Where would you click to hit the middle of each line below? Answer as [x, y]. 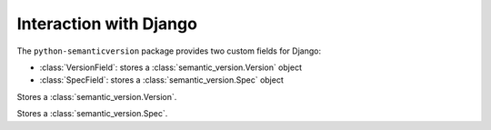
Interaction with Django [107, 24]
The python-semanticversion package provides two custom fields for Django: [169, 51]
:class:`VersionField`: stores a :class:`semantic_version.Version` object [170, 67]
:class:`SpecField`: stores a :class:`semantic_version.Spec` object [161, 80]
